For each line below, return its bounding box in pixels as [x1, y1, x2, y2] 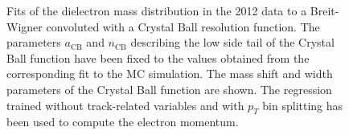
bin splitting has [262, 96, 343, 113]
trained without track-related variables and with [6, 96, 244, 113]
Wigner [6, 18, 43, 35]
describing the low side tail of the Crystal [130, 34, 335, 51]
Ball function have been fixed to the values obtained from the [6, 49, 310, 66]
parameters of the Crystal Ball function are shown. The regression [6, 80, 332, 97]
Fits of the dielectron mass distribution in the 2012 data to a [6, 2, 307, 18]
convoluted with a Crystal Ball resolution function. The [46, 18, 320, 35]
